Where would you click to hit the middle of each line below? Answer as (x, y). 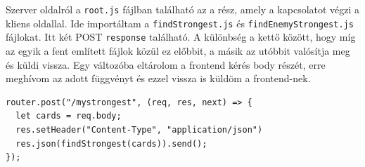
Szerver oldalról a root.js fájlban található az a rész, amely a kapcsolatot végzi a (183, 9)
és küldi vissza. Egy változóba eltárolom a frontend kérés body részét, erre (166, 64)
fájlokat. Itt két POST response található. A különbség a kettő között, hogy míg (181, 37)
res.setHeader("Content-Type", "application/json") (139, 129)
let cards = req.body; (69, 116)
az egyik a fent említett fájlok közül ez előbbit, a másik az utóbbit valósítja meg (178, 50)
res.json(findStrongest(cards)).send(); (111, 143)
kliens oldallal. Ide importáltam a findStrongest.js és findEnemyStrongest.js (180, 23)
